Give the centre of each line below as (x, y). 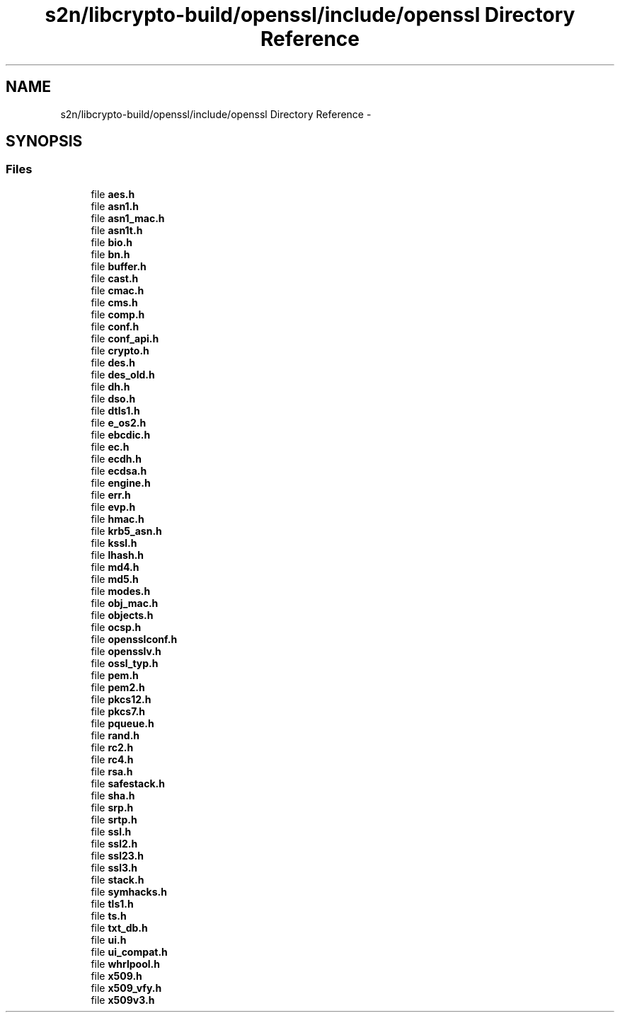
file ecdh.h (116, 458)
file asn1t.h (117, 230)
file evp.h (113, 507)
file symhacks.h (129, 891)
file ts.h (109, 915)
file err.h (111, 494)
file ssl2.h (114, 843)
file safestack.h (128, 783)
